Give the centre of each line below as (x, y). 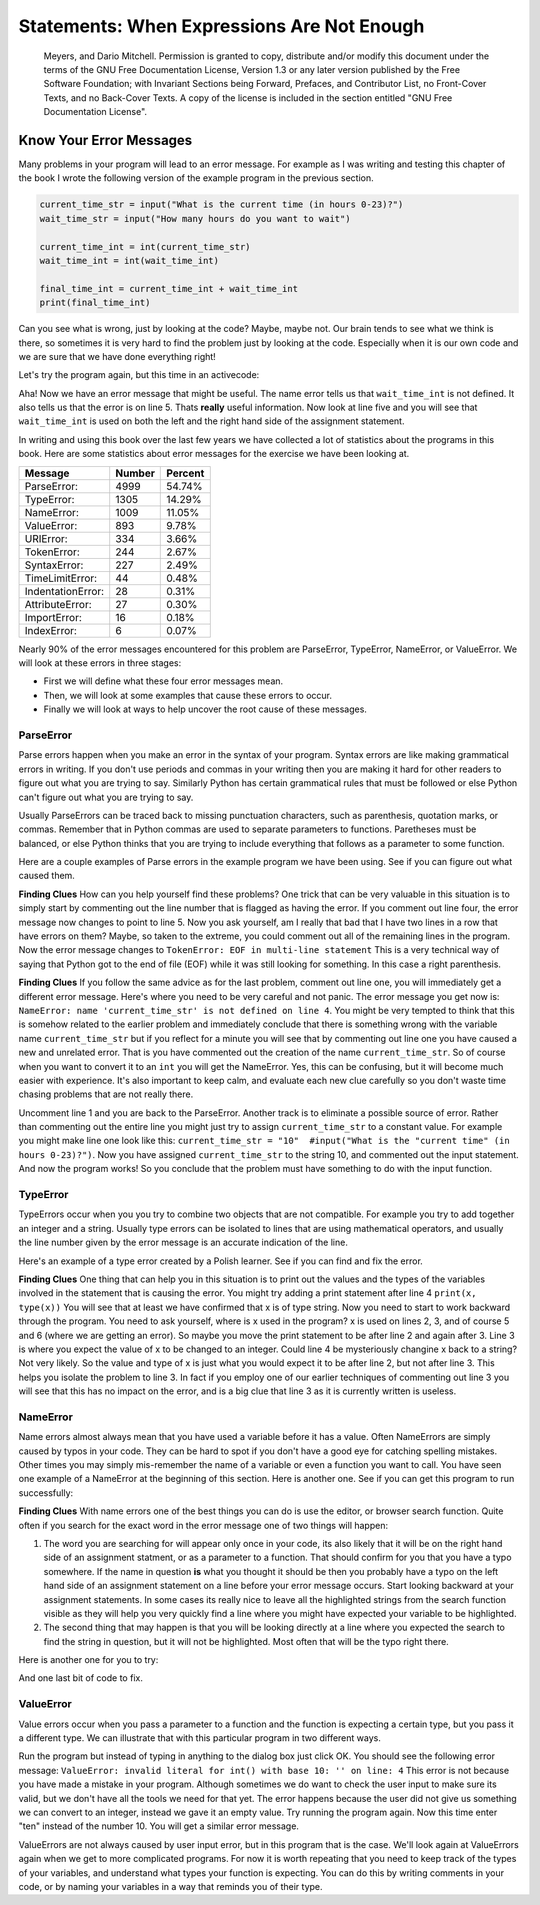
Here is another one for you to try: (88, 1660)
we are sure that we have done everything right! (117, 356)
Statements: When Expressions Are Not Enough (221, 26)
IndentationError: (64, 591)
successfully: (46, 1492)
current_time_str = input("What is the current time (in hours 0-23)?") (221, 204)
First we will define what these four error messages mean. (163, 681)
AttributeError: (58, 604)
